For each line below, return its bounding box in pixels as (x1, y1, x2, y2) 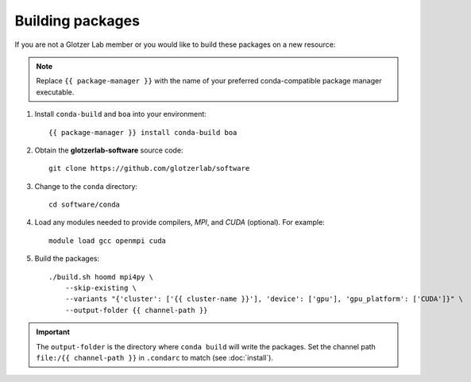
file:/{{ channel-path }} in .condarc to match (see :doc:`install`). (36, 353, 274, 362)
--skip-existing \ (64, 284, 137, 293)
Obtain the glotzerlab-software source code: (34, 145, 183, 155)
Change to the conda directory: (34, 181, 138, 191)
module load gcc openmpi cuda (48, 236, 167, 245)
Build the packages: (34, 254, 99, 264)
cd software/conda (48, 200, 121, 210)
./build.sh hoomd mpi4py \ (48, 272, 154, 281)
